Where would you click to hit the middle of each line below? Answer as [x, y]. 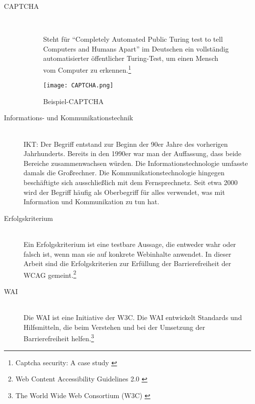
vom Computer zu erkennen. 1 [87, 69]
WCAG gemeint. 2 [50, 274]
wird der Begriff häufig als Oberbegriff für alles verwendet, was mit [124, 192]
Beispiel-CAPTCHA [74, 101]
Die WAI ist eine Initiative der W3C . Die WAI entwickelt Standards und [133, 317]
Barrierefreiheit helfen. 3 [59, 338]
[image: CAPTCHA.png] [78, 86]
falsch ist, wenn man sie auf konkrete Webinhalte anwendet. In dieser [127, 254]
